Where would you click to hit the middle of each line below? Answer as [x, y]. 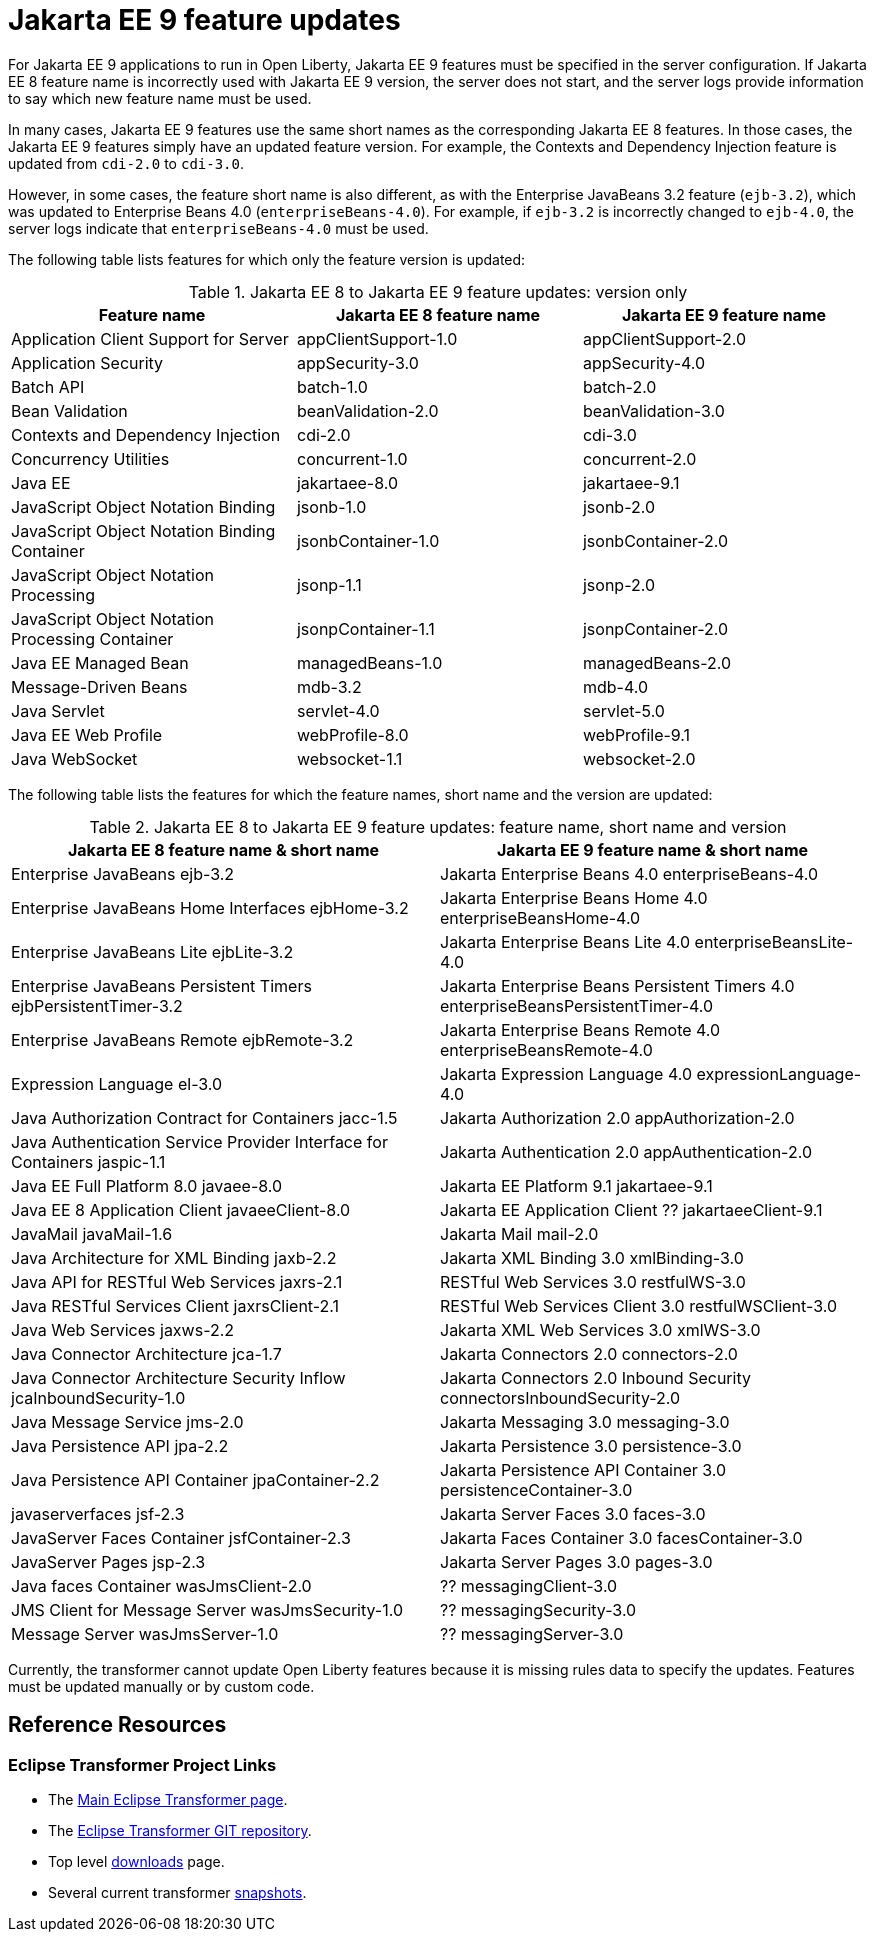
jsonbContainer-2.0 [655, 540]
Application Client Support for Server [150, 338]
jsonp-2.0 [619, 584]
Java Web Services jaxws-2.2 [123, 1329]
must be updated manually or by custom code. [161, 1686]
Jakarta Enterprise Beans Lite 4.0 [565, 941]
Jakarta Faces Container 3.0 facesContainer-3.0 [621, 1537]
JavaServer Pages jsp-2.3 [108, 1561]
